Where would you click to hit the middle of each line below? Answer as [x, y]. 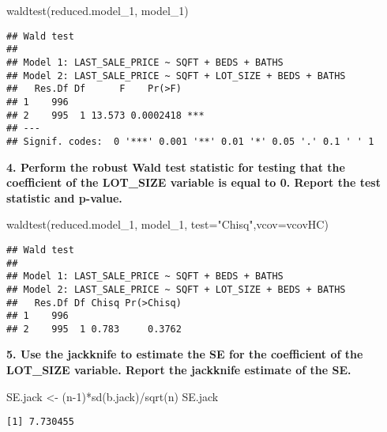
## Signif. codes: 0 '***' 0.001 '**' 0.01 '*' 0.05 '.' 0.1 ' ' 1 [190, 141]
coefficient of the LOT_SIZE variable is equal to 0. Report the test [193, 182]
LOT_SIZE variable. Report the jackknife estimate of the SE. [179, 370]
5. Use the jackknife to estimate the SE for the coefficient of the [185, 354]
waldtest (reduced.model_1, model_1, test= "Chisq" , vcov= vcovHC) [167, 224]
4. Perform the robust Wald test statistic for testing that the [176, 167]
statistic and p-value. [64, 197]
